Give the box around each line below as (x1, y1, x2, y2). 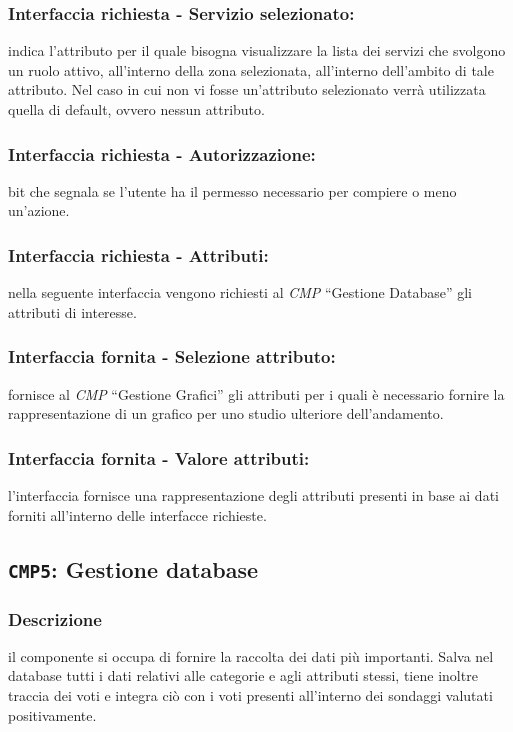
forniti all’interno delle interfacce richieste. (8, 504, 267, 525)
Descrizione (8, 606, 102, 631)
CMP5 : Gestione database (8, 553, 259, 584)
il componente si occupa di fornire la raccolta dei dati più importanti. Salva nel (8, 645, 494, 666)
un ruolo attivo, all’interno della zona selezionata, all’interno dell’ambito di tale (8, 59, 494, 80)
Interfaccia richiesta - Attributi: (8, 242, 269, 267)
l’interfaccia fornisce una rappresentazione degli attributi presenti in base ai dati (8, 485, 499, 506)
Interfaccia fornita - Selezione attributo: (8, 344, 336, 369)
